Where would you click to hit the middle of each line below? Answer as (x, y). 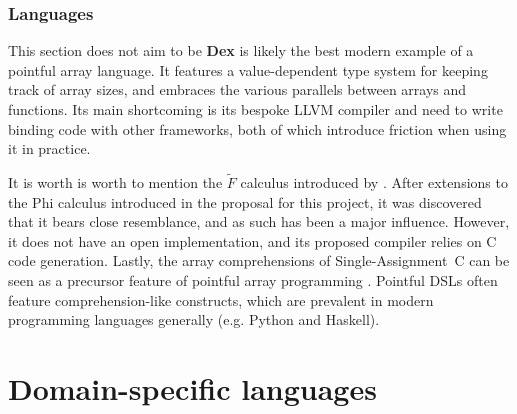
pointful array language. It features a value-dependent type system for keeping (248, 69)
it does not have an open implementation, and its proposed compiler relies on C (252, 240)
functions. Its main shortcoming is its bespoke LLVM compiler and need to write (255, 109)
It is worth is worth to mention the (115, 182)
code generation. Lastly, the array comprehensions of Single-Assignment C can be (259, 260)
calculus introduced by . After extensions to (374, 182)
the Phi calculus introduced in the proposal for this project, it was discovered (245, 201)
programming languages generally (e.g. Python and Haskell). (194, 319)
